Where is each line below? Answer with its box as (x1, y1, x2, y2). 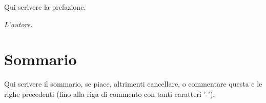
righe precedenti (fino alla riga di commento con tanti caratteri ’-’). (4, 88, 215, 99)
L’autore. (4, 18, 33, 29)
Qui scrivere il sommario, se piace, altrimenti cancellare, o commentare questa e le (4, 78, 262, 89)
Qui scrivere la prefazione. (4, 2, 86, 12)
